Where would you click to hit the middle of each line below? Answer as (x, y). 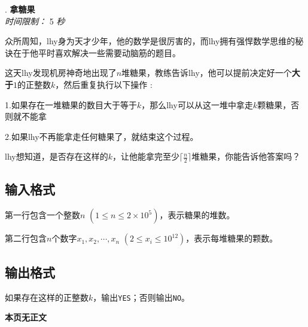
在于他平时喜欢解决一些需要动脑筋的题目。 (97, 52)
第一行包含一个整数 (42, 215)
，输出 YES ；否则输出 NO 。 (141, 297)
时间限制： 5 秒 (35, 21)
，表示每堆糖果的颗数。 (232, 238)
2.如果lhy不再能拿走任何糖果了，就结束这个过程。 (102, 136)
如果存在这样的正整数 (47, 297)
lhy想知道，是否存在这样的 (57, 156)
